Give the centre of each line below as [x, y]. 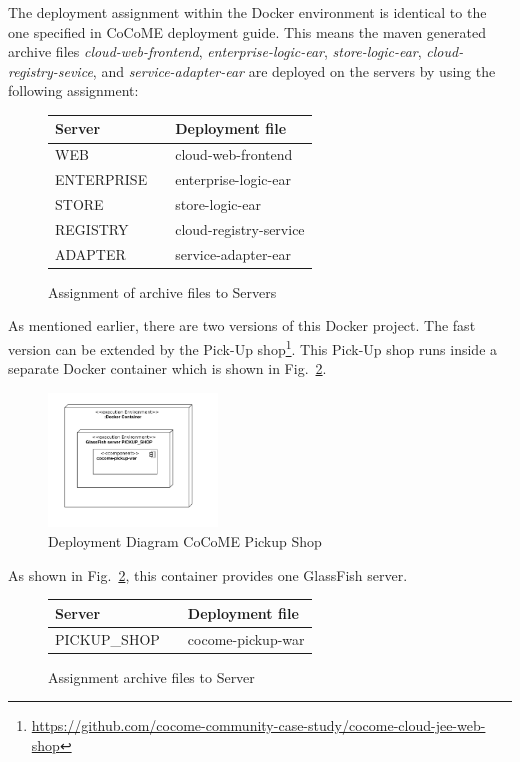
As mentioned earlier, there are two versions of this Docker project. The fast [242, 325]
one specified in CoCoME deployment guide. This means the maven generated [247, 31]
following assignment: [73, 90]
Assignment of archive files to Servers [162, 291]
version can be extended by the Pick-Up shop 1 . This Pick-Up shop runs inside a [253, 347]
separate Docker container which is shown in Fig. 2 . [167, 368]
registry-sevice [50, 70]
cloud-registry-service [240, 228]
